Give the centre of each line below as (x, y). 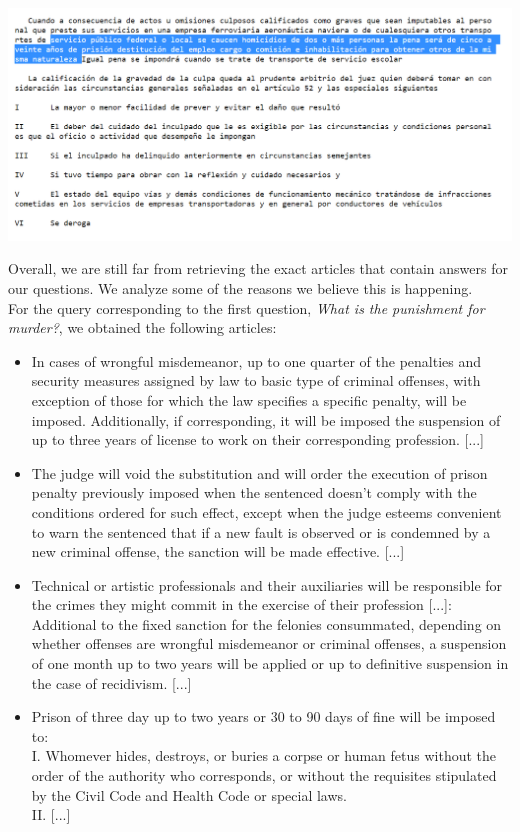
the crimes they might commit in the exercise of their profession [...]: (241, 604)
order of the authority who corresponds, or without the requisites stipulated (264, 775)
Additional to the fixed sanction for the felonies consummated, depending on (266, 623)
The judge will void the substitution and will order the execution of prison (259, 472)
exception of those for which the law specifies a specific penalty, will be (249, 399)
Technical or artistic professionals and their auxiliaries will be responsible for (267, 584)
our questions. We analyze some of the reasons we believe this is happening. (240, 287)
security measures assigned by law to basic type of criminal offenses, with (256, 380)
